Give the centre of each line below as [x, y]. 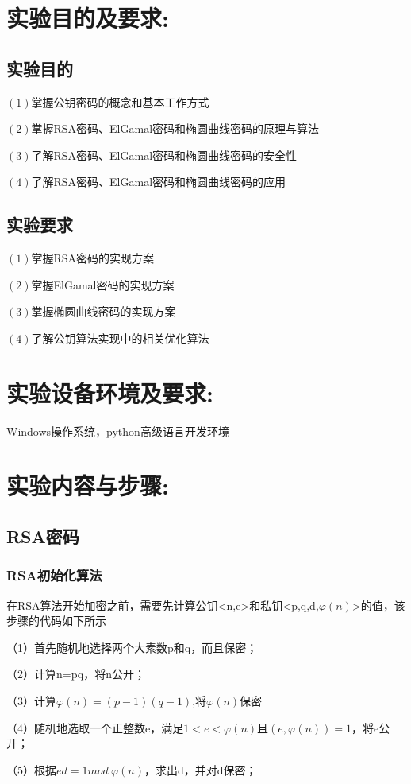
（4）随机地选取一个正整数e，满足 [95, 727]
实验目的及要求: [88, 18]
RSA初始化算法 [54, 575]
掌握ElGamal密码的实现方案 [103, 284]
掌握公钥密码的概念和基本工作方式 [120, 101]
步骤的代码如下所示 [56, 621]
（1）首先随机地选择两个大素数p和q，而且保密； [132, 647]
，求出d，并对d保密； [200, 769]
